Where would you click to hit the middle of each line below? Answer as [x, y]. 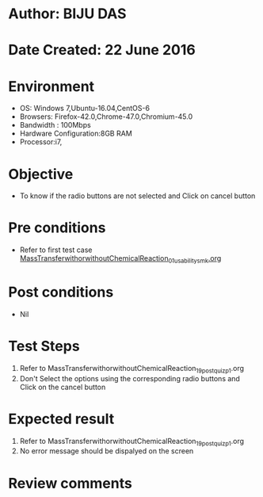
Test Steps [44, 346]
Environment [51, 86]
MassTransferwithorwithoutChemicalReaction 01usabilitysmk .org [120, 259]
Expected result [61, 419]
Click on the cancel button [63, 387]
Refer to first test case [56, 250]
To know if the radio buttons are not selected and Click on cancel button [137, 196]
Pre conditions [57, 228]
